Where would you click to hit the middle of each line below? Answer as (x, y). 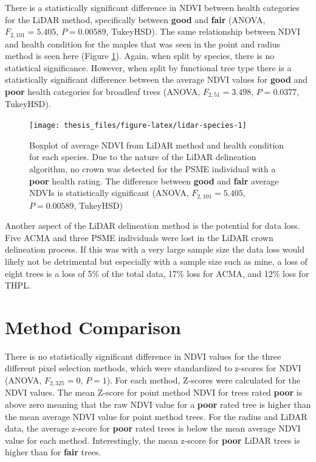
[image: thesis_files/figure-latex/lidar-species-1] (138, 126)
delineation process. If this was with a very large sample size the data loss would (155, 249)
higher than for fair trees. (53, 452)
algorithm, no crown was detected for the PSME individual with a (153, 168)
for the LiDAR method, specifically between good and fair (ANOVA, (135, 19)
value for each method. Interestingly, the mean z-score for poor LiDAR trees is (153, 440)
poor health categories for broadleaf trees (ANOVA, (103, 92)
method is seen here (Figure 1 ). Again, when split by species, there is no (140, 56)
